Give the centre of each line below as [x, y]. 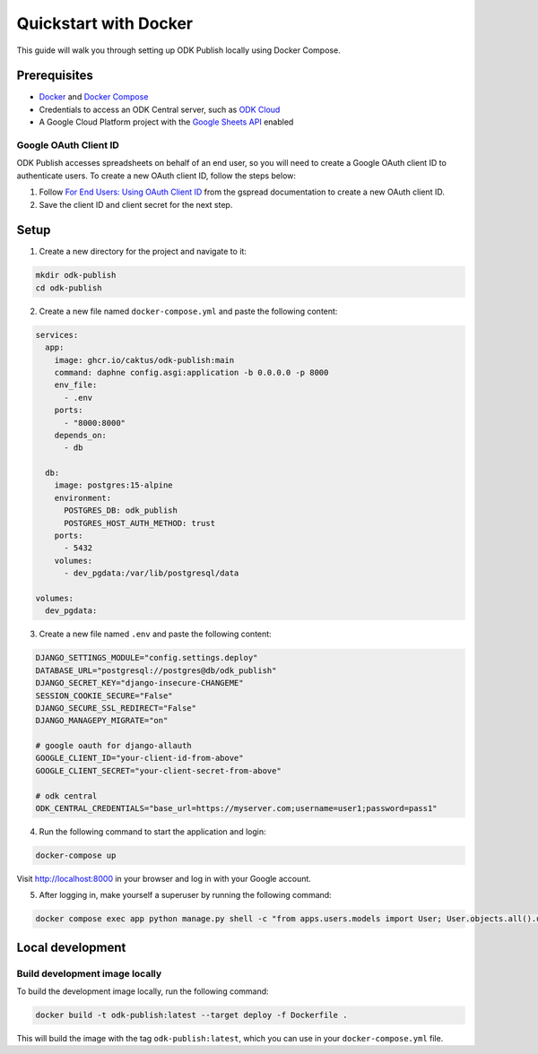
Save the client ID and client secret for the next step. [136, 204]
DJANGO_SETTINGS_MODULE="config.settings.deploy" [147, 658]
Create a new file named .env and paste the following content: [156, 634]
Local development [71, 947]
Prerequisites [55, 76]
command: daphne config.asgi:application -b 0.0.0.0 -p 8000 [191, 372]
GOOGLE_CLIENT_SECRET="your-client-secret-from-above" [158, 770]
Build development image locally [89, 973]
